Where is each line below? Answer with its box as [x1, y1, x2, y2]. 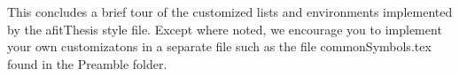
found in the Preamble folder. [7, 54, 167, 72]
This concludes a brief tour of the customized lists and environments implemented [7, 3, 453, 20]
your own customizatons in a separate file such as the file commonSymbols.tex [7, 37, 432, 56]
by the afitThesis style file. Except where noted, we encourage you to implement [7, 19, 442, 38]
